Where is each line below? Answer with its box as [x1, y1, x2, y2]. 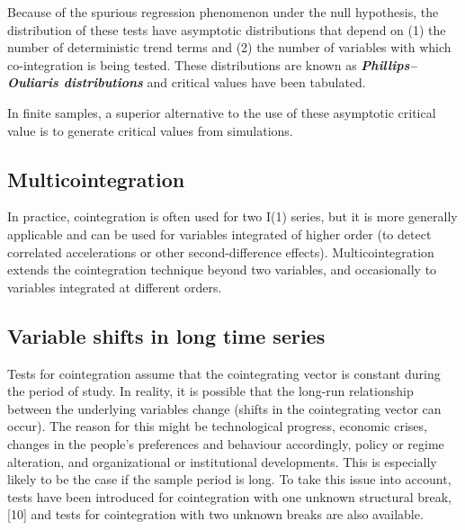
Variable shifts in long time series [7, 321, 326, 349]
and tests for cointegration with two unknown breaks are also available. [31, 505, 424, 524]
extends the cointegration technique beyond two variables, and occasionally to [7, 260, 437, 279]
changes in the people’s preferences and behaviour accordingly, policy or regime [7, 434, 444, 453]
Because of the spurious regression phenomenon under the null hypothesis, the [7, 3, 439, 21]
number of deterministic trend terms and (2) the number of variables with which [7, 38, 452, 57]
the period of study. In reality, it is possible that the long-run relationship [7, 382, 414, 400]
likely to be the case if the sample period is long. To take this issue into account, [7, 470, 452, 489]
